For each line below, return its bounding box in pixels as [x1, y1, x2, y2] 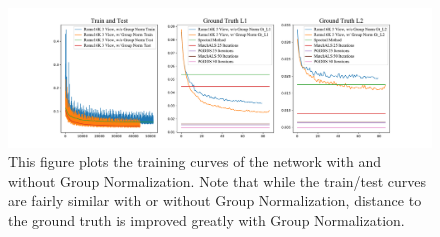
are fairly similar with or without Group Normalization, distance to [8, 190, 422, 211]
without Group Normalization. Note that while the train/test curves [8, 170, 427, 191]
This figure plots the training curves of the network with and [8, 151, 381, 172]
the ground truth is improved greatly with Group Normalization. [8, 209, 405, 230]
